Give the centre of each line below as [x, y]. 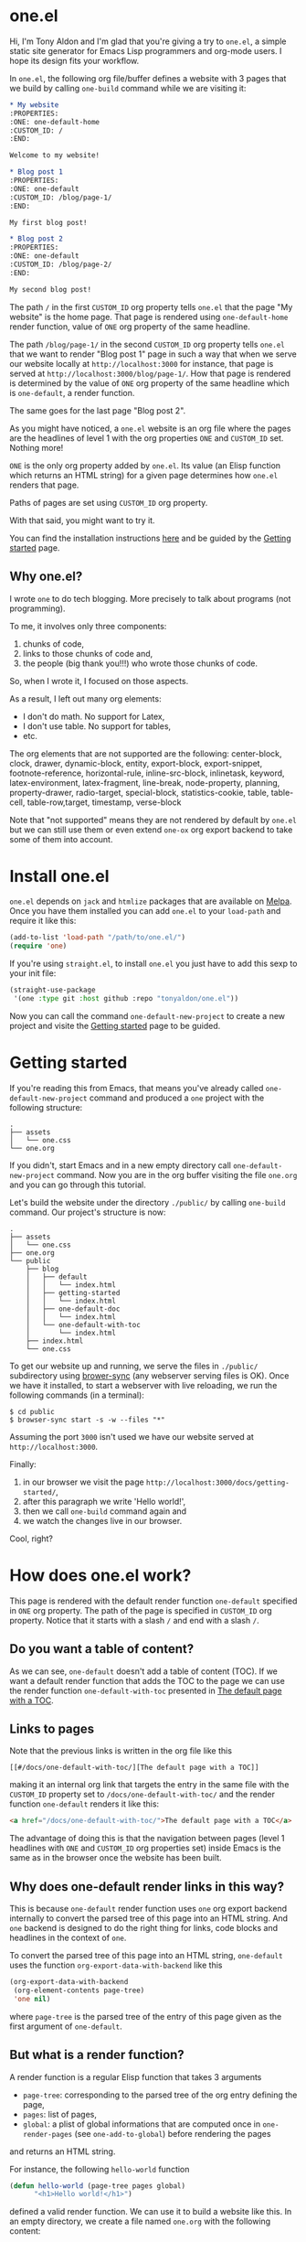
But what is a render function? [97, 2055]
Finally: [23, 1464]
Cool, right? [31, 1539]
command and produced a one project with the [177, 1098]
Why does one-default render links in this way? [147, 1887]
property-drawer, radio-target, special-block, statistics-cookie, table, [139, 792]
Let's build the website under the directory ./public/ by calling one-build [148, 1202]
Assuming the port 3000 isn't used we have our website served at [132, 1436]
